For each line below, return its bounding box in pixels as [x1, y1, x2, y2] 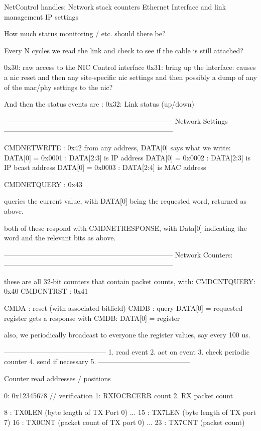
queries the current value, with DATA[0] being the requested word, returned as [4, 196, 246, 206]
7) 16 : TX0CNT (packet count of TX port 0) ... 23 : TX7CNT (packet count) [4, 416, 245, 427]
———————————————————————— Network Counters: [4, 249, 233, 260]
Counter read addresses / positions [4, 373, 111, 384]
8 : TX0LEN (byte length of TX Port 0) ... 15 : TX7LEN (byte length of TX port [4, 407, 256, 417]
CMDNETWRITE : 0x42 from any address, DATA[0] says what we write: [4, 142, 231, 152]
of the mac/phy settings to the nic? [4, 81, 113, 92]
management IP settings [4, 11, 79, 22]
